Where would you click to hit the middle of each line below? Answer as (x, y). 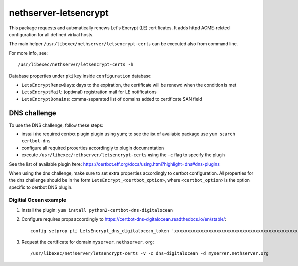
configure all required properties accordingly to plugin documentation (93, 148)
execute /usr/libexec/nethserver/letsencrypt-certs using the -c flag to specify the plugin (123, 155)
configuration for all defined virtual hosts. (51, 34)
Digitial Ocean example (38, 200)
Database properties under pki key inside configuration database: (80, 76)
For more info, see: (29, 53)
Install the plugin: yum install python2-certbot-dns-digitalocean (97, 210)
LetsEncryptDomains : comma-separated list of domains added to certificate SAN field (112, 99)
